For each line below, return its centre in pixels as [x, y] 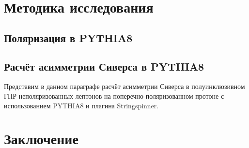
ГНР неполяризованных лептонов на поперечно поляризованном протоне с [114, 96]
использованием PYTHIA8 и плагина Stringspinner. [81, 105]
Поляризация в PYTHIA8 [68, 37]
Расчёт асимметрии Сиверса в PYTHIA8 [104, 66]
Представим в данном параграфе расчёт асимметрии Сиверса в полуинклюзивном [124, 86]
